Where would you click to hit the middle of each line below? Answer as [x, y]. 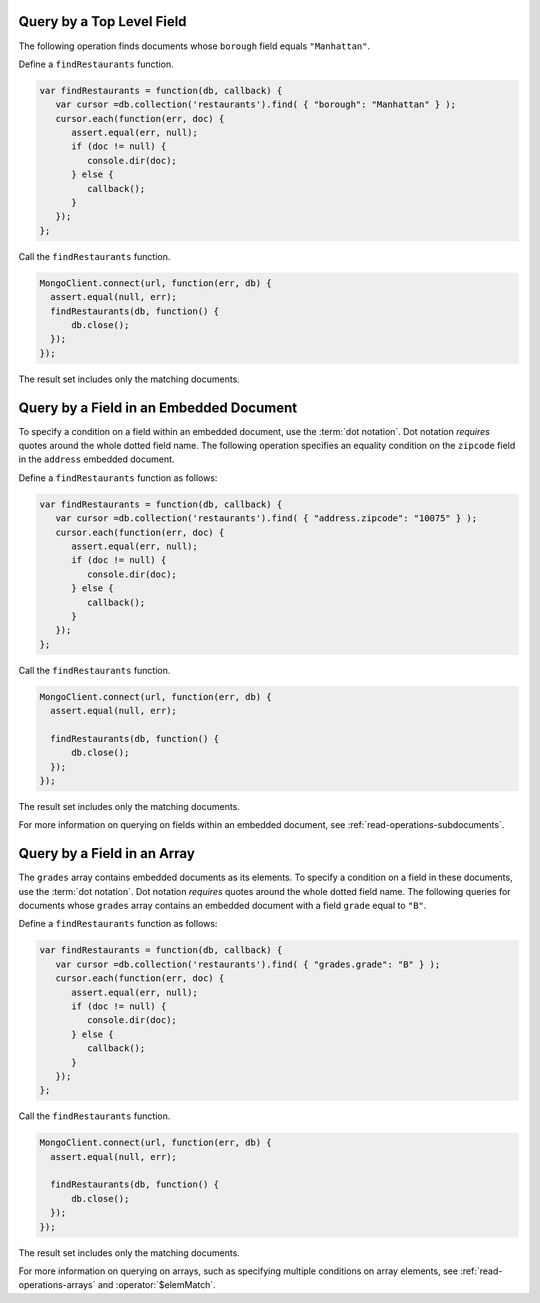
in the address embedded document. [96, 459]
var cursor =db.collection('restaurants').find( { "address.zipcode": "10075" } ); [266, 518]
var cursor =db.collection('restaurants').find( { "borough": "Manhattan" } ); [256, 104]
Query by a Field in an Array [106, 853]
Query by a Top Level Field [102, 21]
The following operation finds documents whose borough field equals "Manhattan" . [194, 46]
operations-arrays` [57, 1285]
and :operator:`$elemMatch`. [157, 1285]
